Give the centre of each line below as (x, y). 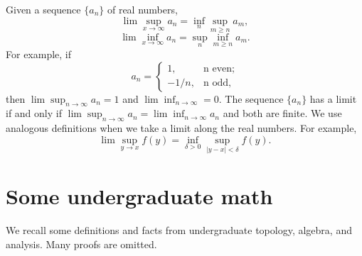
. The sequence (251, 98)
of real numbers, (142, 9)
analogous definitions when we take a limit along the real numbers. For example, (181, 128)
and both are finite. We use (282, 113)
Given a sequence (43, 9)
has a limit (333, 98)
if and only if (34, 113)
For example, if (39, 54)
